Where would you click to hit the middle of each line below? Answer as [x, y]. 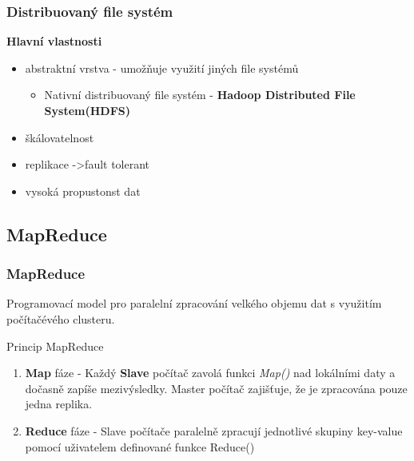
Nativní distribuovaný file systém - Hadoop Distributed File [200, 95]
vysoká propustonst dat [83, 191]
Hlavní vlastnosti [54, 41]
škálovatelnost [60, 137]
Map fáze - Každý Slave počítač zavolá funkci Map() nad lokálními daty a [210, 373]
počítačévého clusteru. [61, 318]
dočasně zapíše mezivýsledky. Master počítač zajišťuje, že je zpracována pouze [216, 388]
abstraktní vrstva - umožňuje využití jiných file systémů [162, 68]
